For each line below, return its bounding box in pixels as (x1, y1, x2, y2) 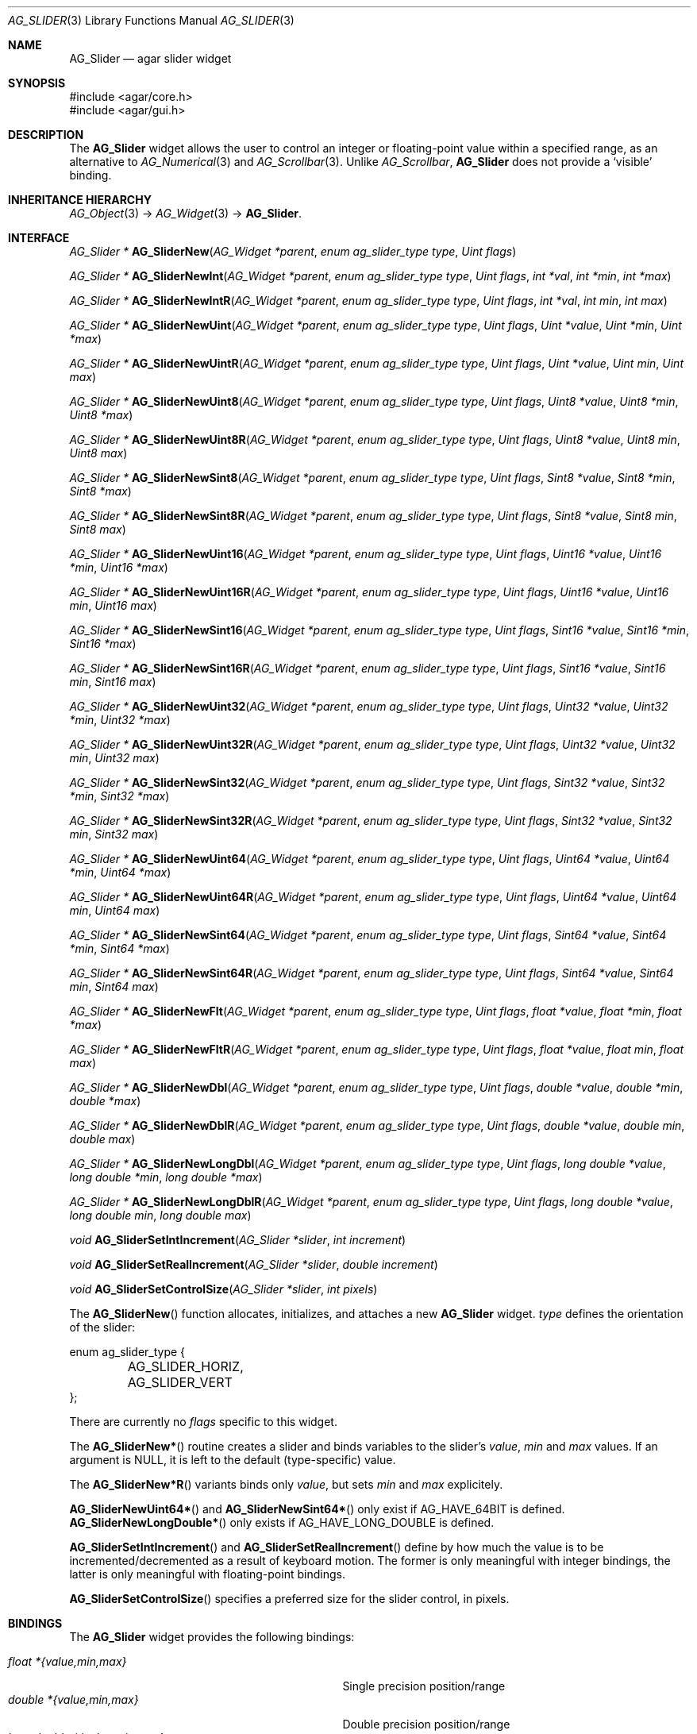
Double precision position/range (342, 1717, 510, 1731)
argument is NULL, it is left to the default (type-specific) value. (69, 1453, 396, 1466)
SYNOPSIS (8, 76, 66, 90)
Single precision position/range (342, 1679, 506, 1693)
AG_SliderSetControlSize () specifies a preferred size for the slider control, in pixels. (69, 1592, 510, 1605)
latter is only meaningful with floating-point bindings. (69, 1567, 345, 1581)
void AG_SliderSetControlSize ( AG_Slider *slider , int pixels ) (69, 1282, 378, 1296)
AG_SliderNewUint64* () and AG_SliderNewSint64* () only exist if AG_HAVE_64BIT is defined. (69, 1502, 565, 1516)
